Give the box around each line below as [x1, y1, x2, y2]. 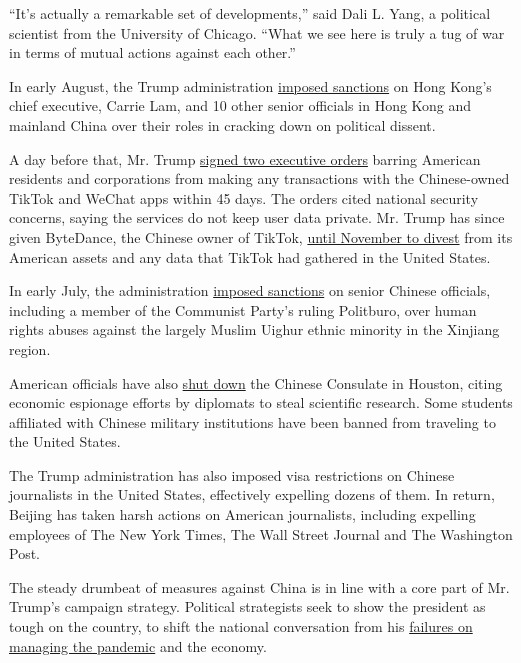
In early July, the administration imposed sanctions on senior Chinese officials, [9, 280, 491, 301]
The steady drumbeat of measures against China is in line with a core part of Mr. [9, 576, 510, 597]
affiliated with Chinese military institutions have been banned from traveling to [9, 411, 496, 432]
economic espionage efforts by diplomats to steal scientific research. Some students [9, 392, 513, 413]
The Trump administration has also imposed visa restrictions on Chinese [9, 464, 455, 485]
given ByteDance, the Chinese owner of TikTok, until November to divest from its [9, 226, 513, 247]
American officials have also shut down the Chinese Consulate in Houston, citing [9, 372, 503, 393]
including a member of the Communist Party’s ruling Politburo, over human [9, 299, 477, 320]
